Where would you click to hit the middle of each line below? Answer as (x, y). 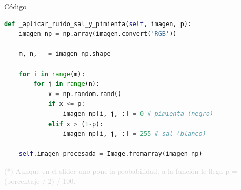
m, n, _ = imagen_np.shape (65, 54)
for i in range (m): (52, 74)
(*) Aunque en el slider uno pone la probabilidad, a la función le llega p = (121, 170)
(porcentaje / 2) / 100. (40, 181)
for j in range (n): (67, 84)
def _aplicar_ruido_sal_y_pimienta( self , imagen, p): (98, 24)
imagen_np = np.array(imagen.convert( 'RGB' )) (98, 34)
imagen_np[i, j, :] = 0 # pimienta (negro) (138, 114)
